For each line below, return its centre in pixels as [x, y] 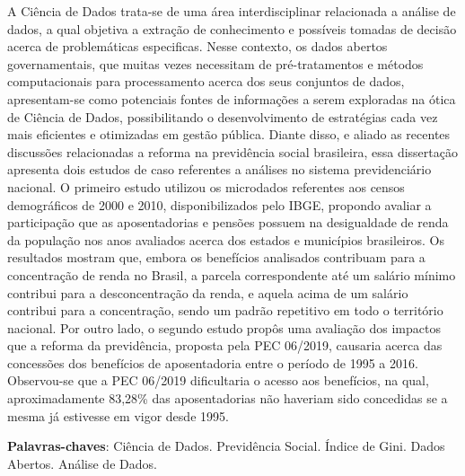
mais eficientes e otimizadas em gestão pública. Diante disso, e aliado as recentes [229, 134]
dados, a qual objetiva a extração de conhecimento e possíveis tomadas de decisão [232, 28]
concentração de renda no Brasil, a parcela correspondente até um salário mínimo [232, 274]
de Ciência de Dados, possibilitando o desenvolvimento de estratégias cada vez [223, 116]
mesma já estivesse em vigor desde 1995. [118, 415]
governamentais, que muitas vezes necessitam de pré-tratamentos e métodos [215, 63]
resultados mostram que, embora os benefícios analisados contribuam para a [216, 257]
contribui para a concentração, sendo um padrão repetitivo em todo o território [225, 310]
